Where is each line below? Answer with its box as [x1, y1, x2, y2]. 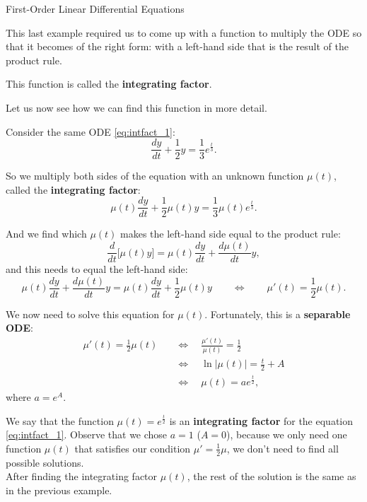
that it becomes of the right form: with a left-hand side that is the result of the [6, 39, 349, 54]
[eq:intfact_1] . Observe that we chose [6, 427, 168, 442]
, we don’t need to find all [226, 440, 339, 455]
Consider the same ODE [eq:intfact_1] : [6, 124, 175, 139]
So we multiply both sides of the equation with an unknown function [6, 168, 304, 183]
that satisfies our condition [74, 440, 191, 455]
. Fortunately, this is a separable [204, 306, 351, 321]
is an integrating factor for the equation [169, 413, 353, 428]
